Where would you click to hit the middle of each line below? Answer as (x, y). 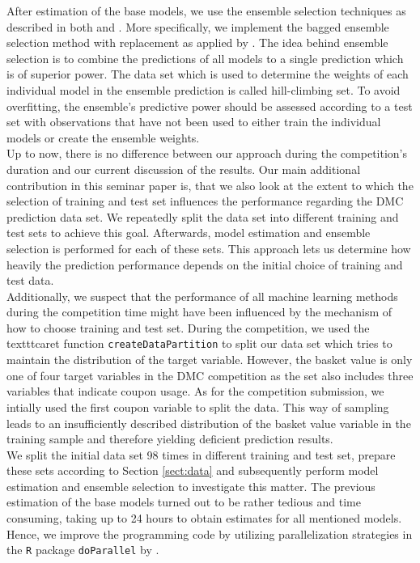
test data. (30, 280)
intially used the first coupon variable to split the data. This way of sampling (198, 406)
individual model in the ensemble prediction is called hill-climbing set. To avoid (204, 89)
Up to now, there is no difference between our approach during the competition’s (207, 153)
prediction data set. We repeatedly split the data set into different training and (203, 216)
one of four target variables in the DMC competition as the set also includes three (210, 375)
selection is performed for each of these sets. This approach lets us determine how (209, 248)
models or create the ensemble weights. (103, 137)
